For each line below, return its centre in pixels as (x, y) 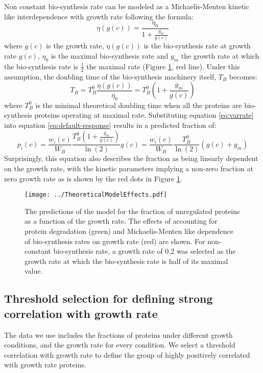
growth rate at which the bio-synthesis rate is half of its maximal (126, 261)
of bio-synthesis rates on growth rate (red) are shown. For (115, 241)
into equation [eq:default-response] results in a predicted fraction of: (110, 125)
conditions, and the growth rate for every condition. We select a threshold (120, 345)
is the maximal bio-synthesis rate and (110, 56)
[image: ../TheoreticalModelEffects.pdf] (96, 195)
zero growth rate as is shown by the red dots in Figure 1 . (93, 178)
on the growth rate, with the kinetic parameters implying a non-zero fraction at (129, 168)
